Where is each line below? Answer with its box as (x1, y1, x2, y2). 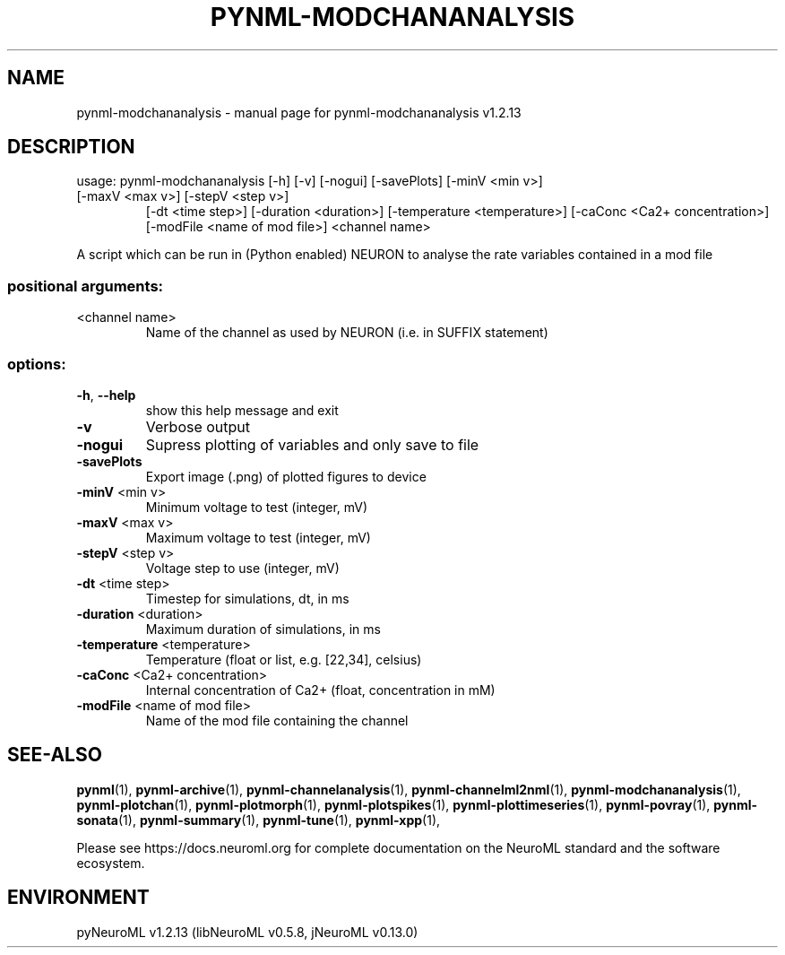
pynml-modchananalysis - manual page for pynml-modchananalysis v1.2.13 (76, 104, 522, 120)
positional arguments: (7, 276, 164, 295)
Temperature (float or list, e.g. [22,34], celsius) (145, 651, 422, 667)
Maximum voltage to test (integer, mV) (145, 529, 371, 545)
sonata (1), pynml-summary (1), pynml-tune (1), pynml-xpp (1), (76, 812, 441, 828)
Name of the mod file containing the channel (145, 712, 409, 728)
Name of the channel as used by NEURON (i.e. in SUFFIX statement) (145, 325, 548, 341)
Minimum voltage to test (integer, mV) (145, 499, 368, 515)
